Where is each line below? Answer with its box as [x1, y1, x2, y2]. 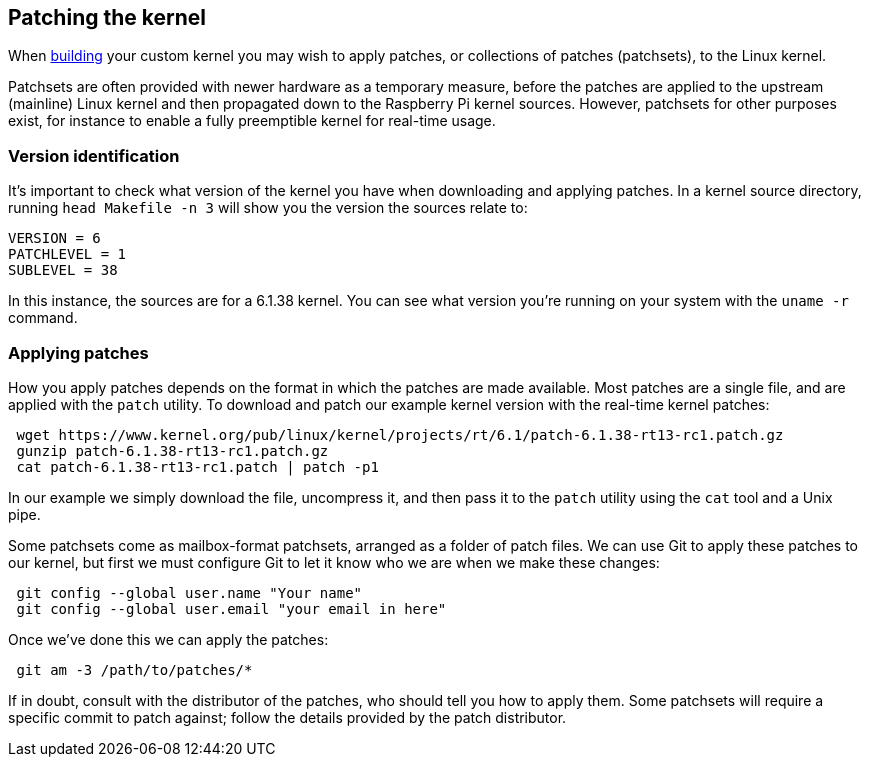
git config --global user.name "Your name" [16, 584, 363, 601]
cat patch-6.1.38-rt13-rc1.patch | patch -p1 [16, 458, 379, 475]
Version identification [8, 145, 180, 166]
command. [8, 309, 78, 327]
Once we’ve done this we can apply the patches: [8, 630, 329, 648]
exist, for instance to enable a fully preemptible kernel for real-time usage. [8, 112, 496, 130]
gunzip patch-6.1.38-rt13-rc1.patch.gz [16, 442, 329, 459]
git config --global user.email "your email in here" [16, 600, 447, 617]
